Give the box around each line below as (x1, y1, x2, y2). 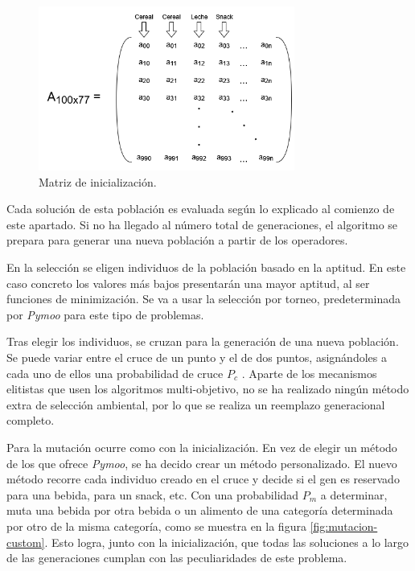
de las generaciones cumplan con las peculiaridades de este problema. (6, 549, 347, 566)
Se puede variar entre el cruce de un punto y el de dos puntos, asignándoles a (6, 349, 387, 366)
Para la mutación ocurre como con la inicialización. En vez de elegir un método (6, 439, 397, 456)
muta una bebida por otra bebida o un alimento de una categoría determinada (6, 502, 393, 519)
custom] (6, 533, 45, 550)
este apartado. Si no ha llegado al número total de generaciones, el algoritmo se (6, 216, 398, 232)
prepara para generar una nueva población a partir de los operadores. (6, 232, 348, 249)
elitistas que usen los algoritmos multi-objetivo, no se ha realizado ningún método (6, 380, 409, 397)
